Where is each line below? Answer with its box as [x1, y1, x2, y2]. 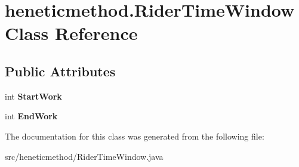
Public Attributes [5, 61, 116, 80]
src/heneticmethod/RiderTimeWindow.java [5, 150, 164, 162]
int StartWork [5, 89, 62, 102]
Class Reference [5, 21, 138, 45]
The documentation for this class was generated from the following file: [5, 129, 264, 142]
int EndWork [5, 110, 58, 122]
